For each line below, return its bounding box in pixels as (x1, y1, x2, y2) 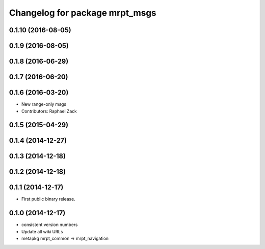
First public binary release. (21, 196, 76, 202)
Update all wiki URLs (21, 228, 63, 234)
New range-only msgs (21, 101, 67, 107)
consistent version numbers (21, 222, 78, 227)
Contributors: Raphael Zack (21, 108, 77, 114)
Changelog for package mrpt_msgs (9, 7, 157, 18)
